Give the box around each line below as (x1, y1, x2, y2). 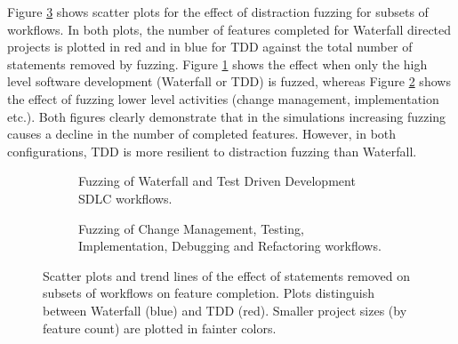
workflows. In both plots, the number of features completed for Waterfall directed (7, 20, 452, 38)
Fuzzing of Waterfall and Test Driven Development (78, 172, 356, 190)
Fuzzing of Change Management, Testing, (78, 219, 304, 237)
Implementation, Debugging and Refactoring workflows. (78, 236, 382, 255)
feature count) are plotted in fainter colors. (43, 318, 277, 337)
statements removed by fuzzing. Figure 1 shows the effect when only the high (7, 54, 428, 73)
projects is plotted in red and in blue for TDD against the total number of (7, 37, 413, 56)
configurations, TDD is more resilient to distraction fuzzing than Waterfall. (7, 141, 417, 160)
